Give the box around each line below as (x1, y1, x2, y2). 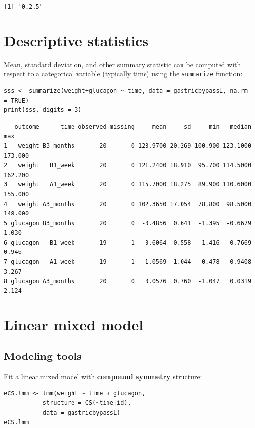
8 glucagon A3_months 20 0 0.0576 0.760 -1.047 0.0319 (4, 278, 252, 285)
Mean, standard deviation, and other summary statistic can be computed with (4, 59, 241, 69)
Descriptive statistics (4, 30, 149, 50)
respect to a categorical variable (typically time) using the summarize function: (4, 69, 243, 79)
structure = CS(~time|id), (42, 399, 131, 407)
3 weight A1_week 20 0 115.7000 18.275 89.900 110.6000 (4, 181, 252, 188)
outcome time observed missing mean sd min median (14, 123, 252, 130)
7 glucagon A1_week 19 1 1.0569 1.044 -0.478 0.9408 (4, 258, 252, 266)
